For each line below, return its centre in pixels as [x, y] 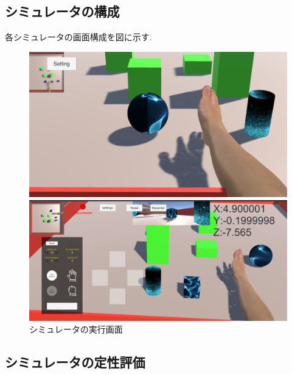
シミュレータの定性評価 [75, 362]
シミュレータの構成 [62, 11]
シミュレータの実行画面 [76, 329]
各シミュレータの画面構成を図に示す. [78, 37]
